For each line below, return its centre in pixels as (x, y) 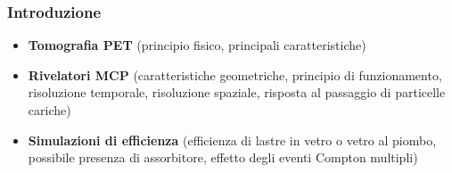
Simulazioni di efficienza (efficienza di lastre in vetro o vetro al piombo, (232, 140)
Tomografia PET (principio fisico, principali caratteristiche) (197, 45)
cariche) (49, 110)
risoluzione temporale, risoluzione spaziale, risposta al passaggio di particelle (237, 92)
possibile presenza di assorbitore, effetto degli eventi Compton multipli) (223, 157)
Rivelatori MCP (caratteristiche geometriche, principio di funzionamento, (235, 74)
